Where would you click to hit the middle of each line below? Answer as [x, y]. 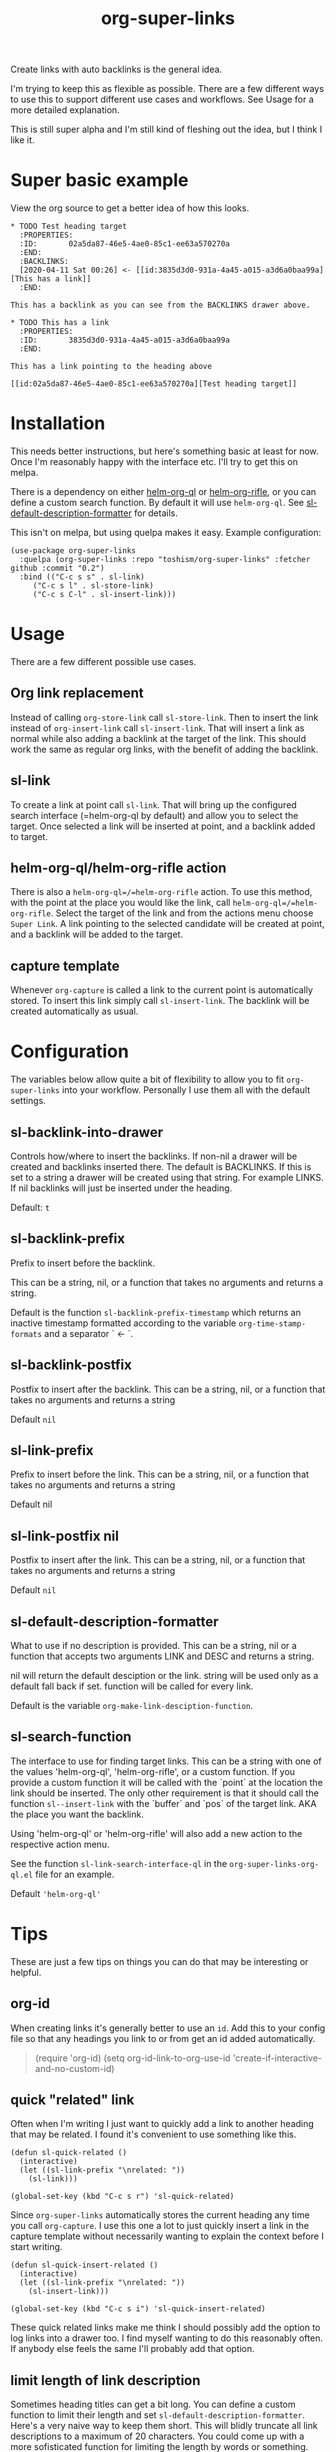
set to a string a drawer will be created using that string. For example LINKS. [167, 1177]
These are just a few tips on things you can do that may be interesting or [159, 1961]
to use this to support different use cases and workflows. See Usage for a [162, 99]
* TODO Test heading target [69, 227]
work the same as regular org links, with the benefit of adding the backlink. [164, 749]
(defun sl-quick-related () [69, 2153]
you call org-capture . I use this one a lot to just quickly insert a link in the [160, 2226]
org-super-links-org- [274, 1864]
